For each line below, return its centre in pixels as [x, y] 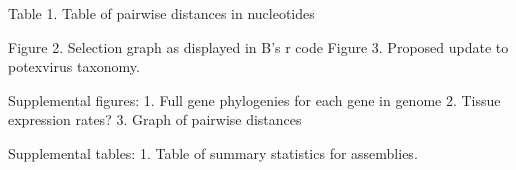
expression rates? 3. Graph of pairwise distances [155, 119]
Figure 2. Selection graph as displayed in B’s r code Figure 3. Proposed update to [258, 46]
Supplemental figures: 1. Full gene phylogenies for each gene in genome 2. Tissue [254, 99]
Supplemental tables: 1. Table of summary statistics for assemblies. [213, 152]
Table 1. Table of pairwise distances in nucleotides [161, 13]
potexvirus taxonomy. [74, 66]
